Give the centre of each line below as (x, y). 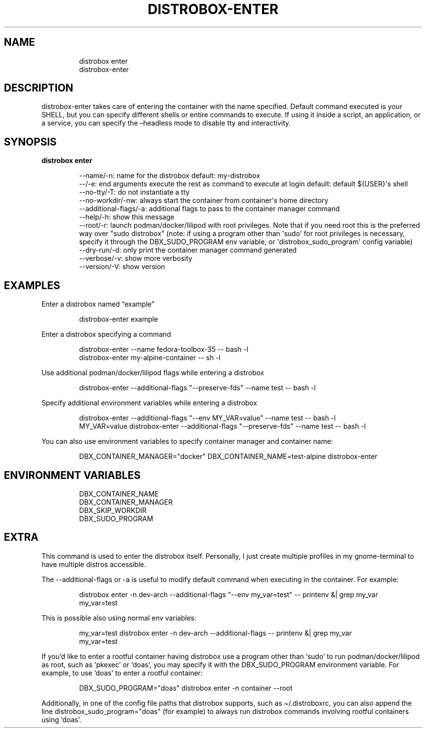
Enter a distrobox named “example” (98, 304)
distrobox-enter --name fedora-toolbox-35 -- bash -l (164, 349)
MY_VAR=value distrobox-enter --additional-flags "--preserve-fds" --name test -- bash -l (222, 426)
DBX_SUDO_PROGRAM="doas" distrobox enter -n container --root (186, 688)
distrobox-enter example (118, 319)
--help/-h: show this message (127, 217)
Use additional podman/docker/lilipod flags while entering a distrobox (153, 373)
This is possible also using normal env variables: (119, 618)
